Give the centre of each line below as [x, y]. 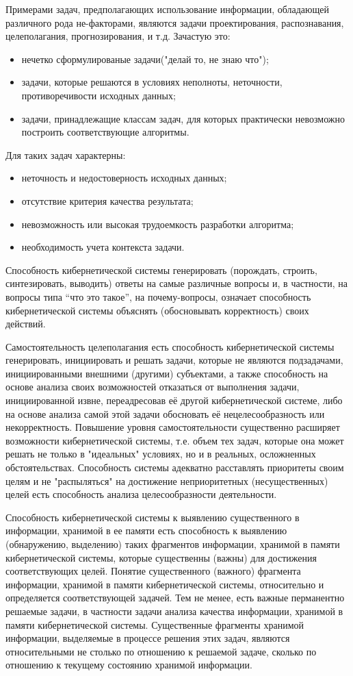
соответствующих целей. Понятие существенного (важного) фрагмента [153, 571]
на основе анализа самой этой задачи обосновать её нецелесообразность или [165, 413]
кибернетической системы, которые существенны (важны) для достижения [161, 557]
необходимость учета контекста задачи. [103, 247]
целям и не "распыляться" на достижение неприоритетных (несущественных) [167, 480]
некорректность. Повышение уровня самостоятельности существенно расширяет [173, 427]
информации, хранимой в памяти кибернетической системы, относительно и [165, 584]
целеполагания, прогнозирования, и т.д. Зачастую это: [118, 36]
